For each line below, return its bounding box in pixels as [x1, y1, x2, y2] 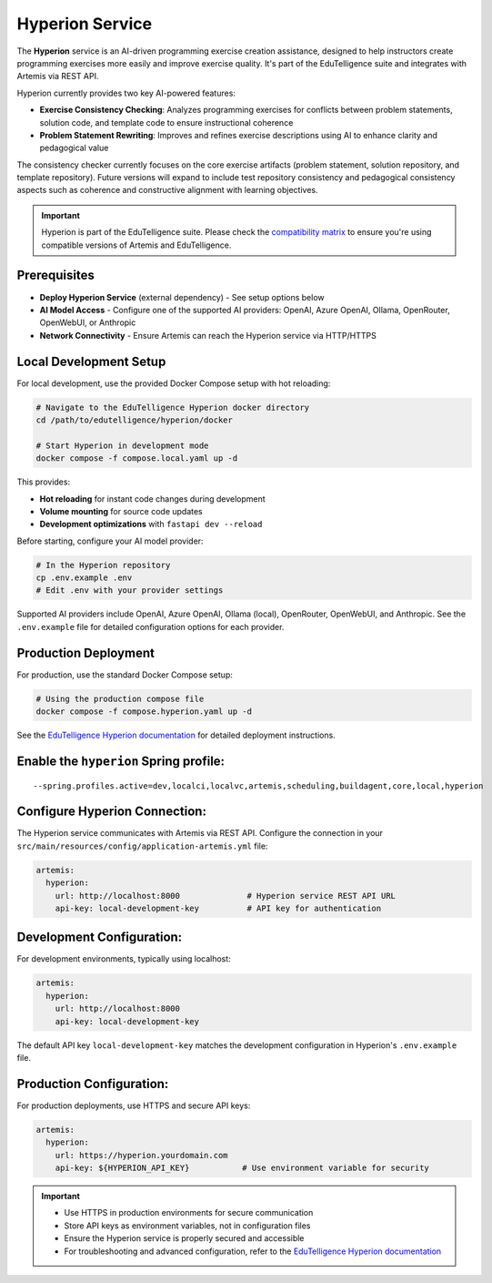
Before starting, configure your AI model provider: [16, 535, 204, 546]
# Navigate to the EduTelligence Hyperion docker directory [35, 402, 310, 412]
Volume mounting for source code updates [39, 505, 204, 516]
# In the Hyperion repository [35, 560, 171, 570]
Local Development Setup [16, 353, 166, 369]
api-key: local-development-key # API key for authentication [55, 902, 382, 913]
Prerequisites [16, 268, 95, 283]
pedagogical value [39, 142, 109, 154]
